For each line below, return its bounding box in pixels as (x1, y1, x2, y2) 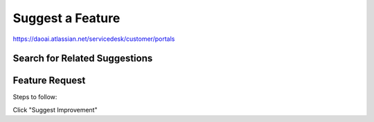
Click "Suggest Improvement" (12, 105, 98, 114)
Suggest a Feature (12, 10, 121, 26)
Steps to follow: (12, 93, 57, 101)
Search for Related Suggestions (12, 53, 153, 64)
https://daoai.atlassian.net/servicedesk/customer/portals (12, 35, 175, 43)
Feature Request (12, 75, 86, 87)
